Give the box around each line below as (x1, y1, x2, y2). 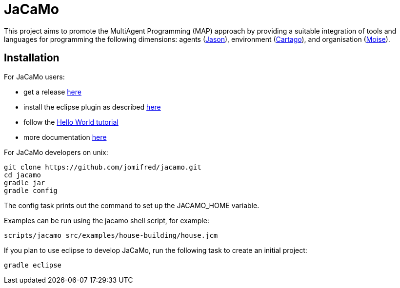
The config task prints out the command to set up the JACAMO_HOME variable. (4, 201, 260, 210)
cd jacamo (4, 171, 41, 179)
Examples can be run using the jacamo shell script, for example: (4, 216, 209, 225)
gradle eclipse (4, 261, 62, 269)
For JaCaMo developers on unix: (4, 148, 108, 156)
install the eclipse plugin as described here (23, 102, 161, 111)
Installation (4, 52, 60, 64)
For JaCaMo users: (4, 72, 65, 81)
